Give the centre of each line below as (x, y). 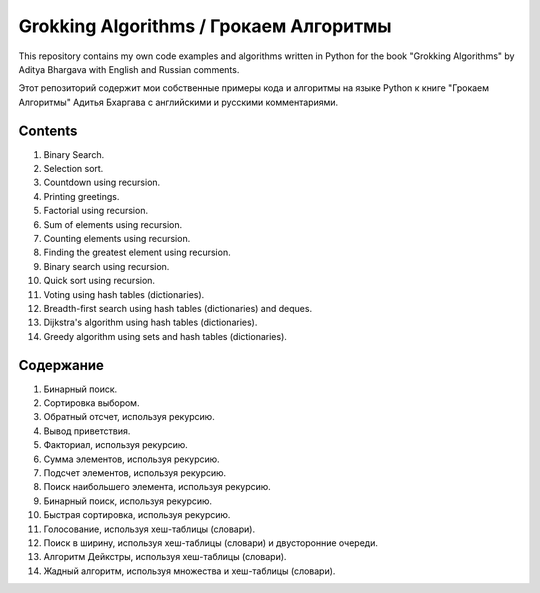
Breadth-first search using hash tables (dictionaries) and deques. (178, 308)
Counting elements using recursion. (117, 238)
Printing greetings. (81, 196)
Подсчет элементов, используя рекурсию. (135, 472)
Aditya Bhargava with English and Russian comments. (129, 69)
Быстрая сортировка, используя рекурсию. (137, 515)
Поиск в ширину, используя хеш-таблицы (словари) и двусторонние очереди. (211, 542)
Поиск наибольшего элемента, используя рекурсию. (157, 487)
